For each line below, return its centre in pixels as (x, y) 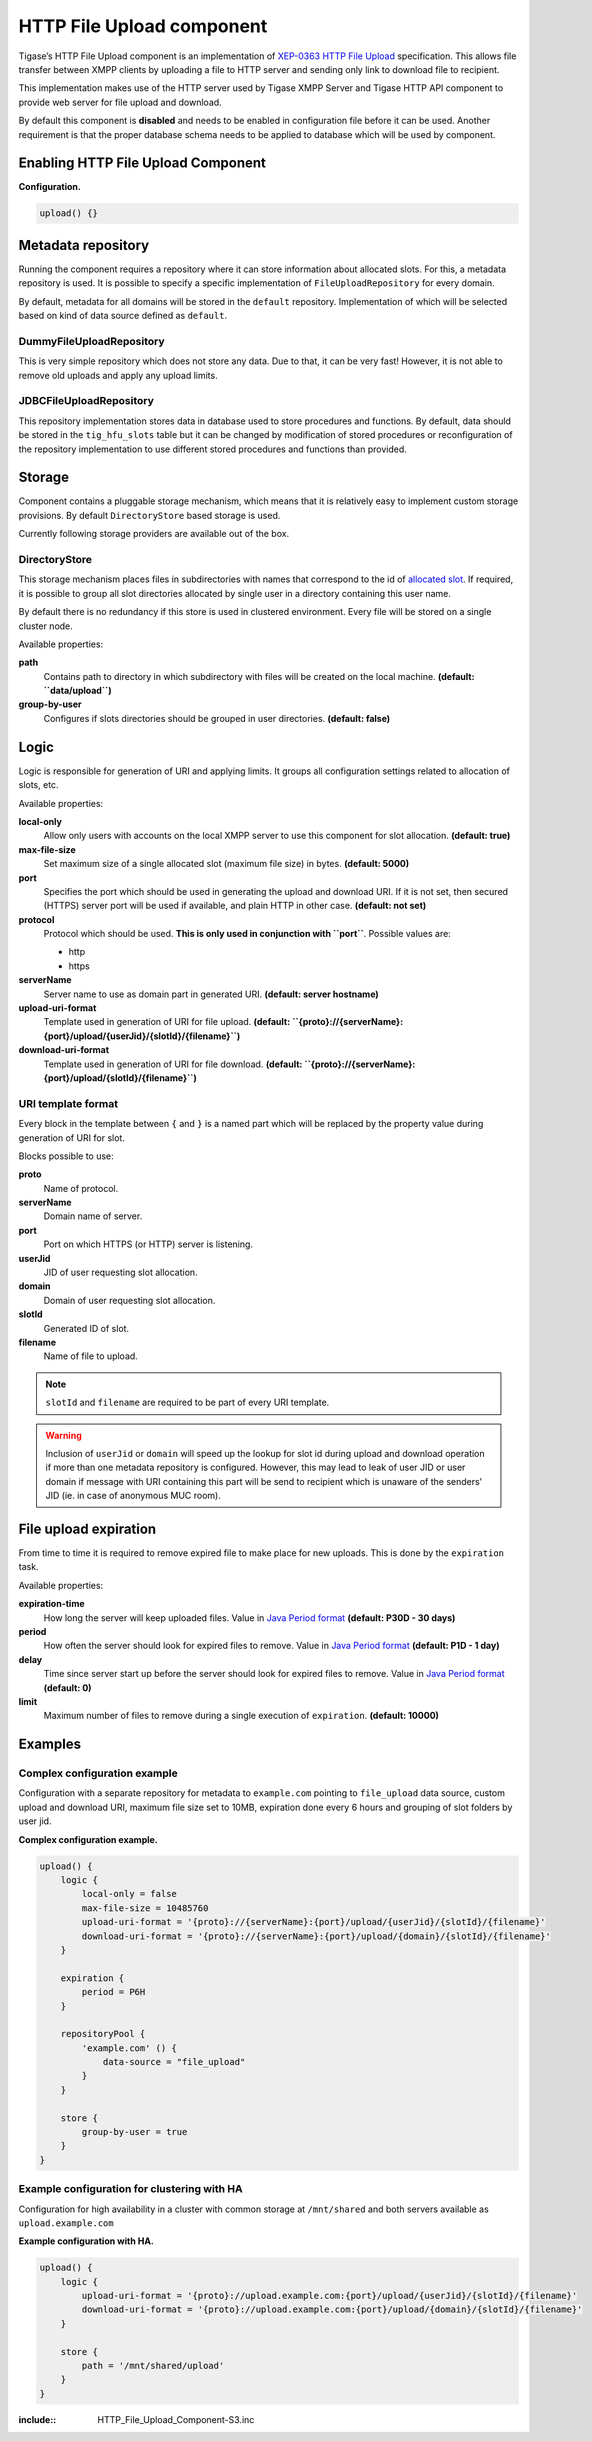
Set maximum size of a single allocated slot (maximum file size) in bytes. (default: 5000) (226, 864)
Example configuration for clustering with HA (131, 2189)
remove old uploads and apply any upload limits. (118, 375)
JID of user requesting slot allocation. (121, 1272)
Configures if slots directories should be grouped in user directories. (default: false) (217, 718)
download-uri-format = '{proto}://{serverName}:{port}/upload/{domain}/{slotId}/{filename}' (316, 1936)
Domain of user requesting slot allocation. (129, 1300)
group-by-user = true (134, 2132)
